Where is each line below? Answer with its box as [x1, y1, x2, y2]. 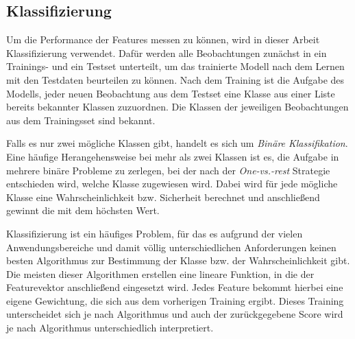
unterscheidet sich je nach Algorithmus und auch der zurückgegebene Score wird [6, 307, 343, 321]
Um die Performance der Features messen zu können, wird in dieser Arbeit [6, 32, 320, 47]
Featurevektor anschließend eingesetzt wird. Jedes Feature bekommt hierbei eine [6, 280, 343, 294]
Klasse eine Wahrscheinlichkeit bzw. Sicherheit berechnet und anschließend [6, 189, 320, 204]
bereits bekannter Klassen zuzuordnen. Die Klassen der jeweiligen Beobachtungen [6, 100, 349, 114]
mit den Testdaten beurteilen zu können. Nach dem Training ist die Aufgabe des [6, 72, 345, 86]
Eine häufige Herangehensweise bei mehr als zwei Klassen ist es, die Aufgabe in [6, 149, 339, 163]
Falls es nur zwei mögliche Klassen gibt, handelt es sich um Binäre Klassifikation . [6, 136, 348, 150]
